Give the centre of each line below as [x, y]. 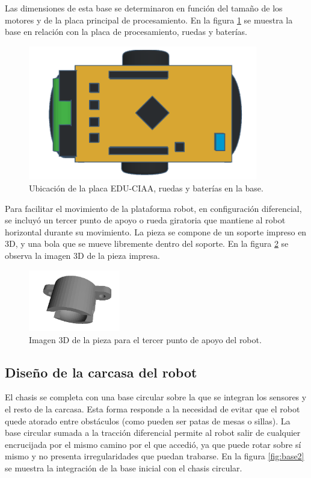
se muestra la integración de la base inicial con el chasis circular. [124, 468]
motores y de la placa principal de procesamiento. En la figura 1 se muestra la [149, 20]
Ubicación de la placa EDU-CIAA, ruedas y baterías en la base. [146, 188]
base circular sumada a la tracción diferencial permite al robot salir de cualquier [153, 433]
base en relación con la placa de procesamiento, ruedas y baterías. [126, 32]
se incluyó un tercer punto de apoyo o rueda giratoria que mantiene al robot [145, 220]
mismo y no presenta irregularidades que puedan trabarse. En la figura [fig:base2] [155, 456]
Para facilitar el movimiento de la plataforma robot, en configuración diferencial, [153, 208]
